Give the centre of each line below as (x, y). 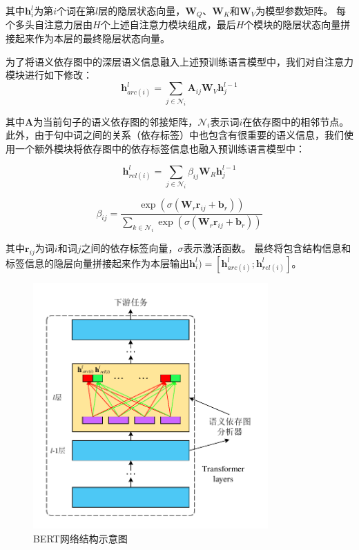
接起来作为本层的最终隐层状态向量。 (88, 38)
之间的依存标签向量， (129, 247)
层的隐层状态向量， (142, 10)
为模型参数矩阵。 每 (301, 10)
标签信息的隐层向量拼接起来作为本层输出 (97, 263)
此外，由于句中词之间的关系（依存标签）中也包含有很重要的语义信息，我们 (175, 135)
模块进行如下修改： (49, 75)
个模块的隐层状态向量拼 (297, 24)
